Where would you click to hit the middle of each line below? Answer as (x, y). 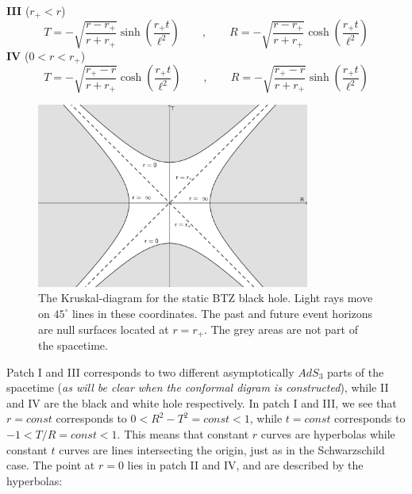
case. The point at (51, 465)
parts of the (355, 371)
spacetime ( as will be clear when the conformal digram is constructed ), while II (198, 387)
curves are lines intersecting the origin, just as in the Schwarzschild (222, 449)
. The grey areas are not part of (281, 329)
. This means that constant (183, 433)
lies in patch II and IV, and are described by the (245, 465)
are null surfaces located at (104, 329)
